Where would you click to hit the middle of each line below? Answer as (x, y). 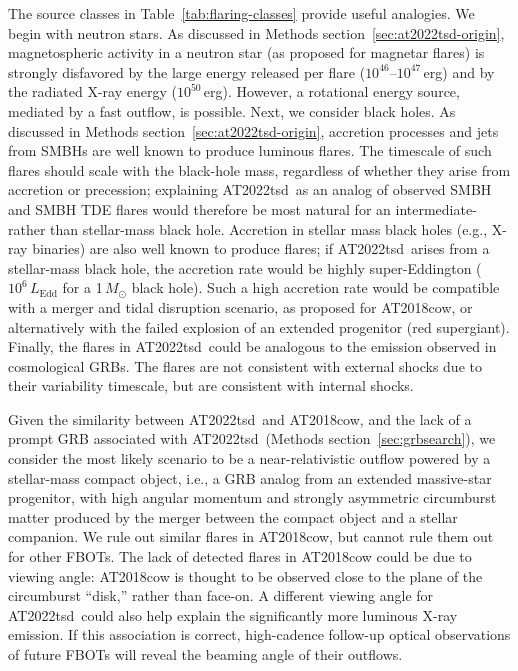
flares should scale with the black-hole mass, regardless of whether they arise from (259, 169)
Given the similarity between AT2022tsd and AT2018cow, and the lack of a (240, 418)
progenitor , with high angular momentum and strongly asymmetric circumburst (252, 497)
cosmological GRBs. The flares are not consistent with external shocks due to (245, 365)
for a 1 (82, 287)
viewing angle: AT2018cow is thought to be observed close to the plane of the (245, 575)
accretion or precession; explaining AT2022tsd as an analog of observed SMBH (250, 189)
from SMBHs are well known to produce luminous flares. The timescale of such (250, 150)
